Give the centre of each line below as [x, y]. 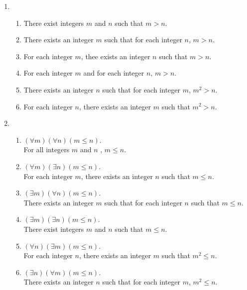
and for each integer [114, 73]
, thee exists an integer [116, 56]
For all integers [47, 149]
